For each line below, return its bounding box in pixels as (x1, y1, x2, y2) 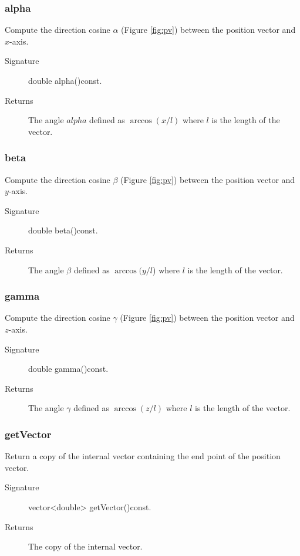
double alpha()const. (28, 74, 102, 86)
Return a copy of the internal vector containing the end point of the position (5, 450, 281, 462)
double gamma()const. (28, 362, 109, 375)
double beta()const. (28, 224, 98, 236)
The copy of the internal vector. (28, 540, 143, 552)
